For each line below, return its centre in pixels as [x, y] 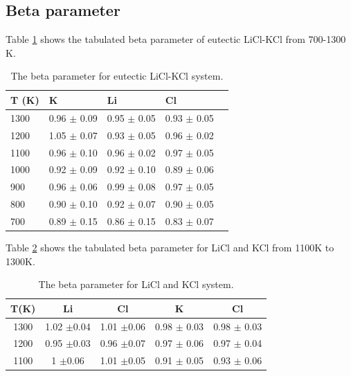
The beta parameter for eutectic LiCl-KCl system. [117, 76]
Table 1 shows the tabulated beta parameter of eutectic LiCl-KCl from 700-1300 [176, 39]
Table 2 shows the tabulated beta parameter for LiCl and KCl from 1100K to [170, 247]
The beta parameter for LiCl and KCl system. [136, 284]
